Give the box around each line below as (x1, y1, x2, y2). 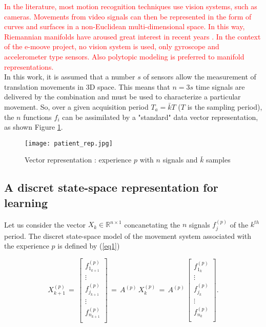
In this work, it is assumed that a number (4, 71, 135, 82)
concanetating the (124, 219, 180, 230)
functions (23, 111, 52, 122)
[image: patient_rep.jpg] (25, 139, 113, 147)
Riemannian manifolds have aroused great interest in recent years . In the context (4, 31, 261, 42)
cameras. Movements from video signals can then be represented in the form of (4, 11, 252, 22)
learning (4, 194, 48, 210)
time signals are (195, 81, 245, 92)
